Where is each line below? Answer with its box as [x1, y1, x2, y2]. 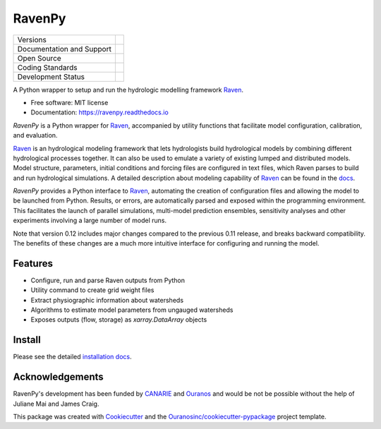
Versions [17, 35, 47, 44]
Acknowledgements [13, 371, 104, 383]
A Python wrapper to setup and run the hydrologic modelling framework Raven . [13, 85, 243, 94]
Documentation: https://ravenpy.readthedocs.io [30, 108, 169, 116]
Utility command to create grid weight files [30, 286, 155, 294]
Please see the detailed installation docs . [13, 353, 132, 361]
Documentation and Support [17, 44, 112, 54]
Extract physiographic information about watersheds [30, 296, 183, 304]
